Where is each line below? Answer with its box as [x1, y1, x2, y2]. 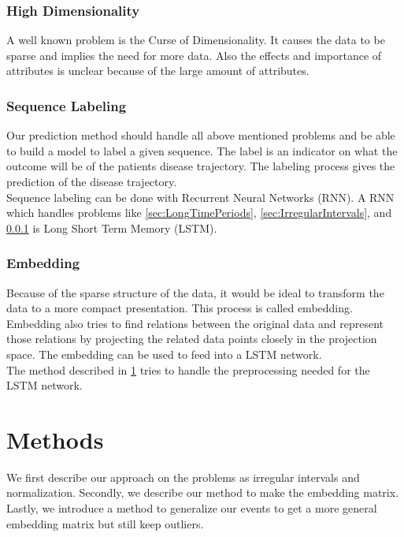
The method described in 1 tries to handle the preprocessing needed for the [6, 361, 370, 378]
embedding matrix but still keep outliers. [6, 515, 204, 531]
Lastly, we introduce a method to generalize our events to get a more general [6, 500, 377, 516]
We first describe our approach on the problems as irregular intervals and [6, 468, 360, 485]
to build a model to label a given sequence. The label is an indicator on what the [6, 142, 398, 158]
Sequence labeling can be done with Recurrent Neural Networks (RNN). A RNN [6, 188, 395, 205]
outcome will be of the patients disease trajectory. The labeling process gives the [6, 158, 395, 174]
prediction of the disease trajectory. [6, 173, 177, 189]
